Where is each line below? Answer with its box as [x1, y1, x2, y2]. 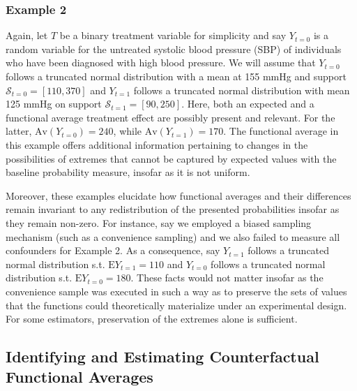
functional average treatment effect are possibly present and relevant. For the [6, 110, 335, 124]
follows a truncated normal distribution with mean [133, 82, 350, 97]
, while [113, 124, 142, 138]
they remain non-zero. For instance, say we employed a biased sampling [6, 215, 312, 230]
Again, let [6, 28, 48, 43]
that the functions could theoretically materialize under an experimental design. [6, 297, 347, 312]
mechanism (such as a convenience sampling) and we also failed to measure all [6, 229, 340, 244]
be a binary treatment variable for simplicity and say [59, 28, 287, 43]
